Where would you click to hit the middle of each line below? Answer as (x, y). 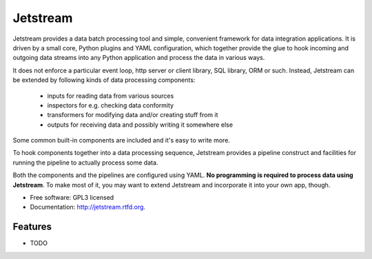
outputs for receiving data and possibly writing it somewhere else (140, 125)
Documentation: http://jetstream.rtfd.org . (88, 207)
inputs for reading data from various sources (111, 96)
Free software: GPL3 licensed (72, 198)
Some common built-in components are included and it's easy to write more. (122, 141)
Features (32, 227)
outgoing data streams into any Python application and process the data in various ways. (139, 58)
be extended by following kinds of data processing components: (104, 80)
